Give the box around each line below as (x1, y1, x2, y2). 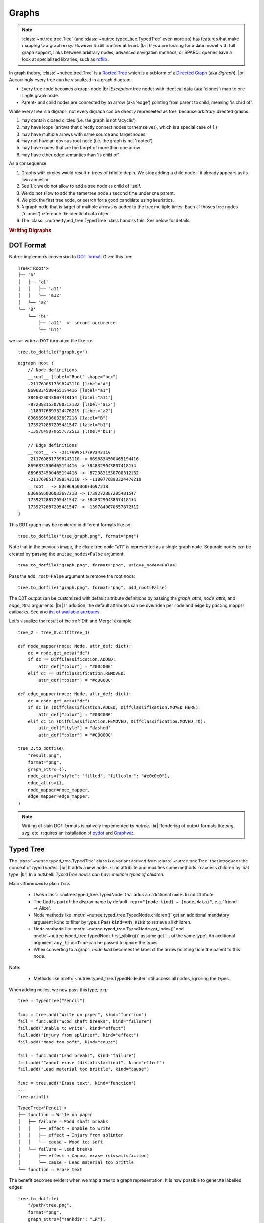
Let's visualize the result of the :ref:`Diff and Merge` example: (9, 618, 133, 624)
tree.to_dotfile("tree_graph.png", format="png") (18, 533, 139, 539)
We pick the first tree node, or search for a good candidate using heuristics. (21, 197, 174, 203)
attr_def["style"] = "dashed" (38, 725, 111, 731)
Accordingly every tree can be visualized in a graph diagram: (9, 76, 132, 83)
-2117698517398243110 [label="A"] (27, 381, 111, 386)
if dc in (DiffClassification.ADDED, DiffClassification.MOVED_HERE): (27, 705, 201, 710)
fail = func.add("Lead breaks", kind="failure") (18, 1053, 136, 1059)
